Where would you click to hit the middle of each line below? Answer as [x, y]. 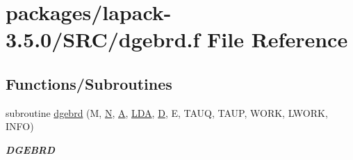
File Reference [278, 39]
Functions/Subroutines [89, 83]
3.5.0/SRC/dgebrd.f [103, 39]
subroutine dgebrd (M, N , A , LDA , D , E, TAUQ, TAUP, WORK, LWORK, [167, 112]
